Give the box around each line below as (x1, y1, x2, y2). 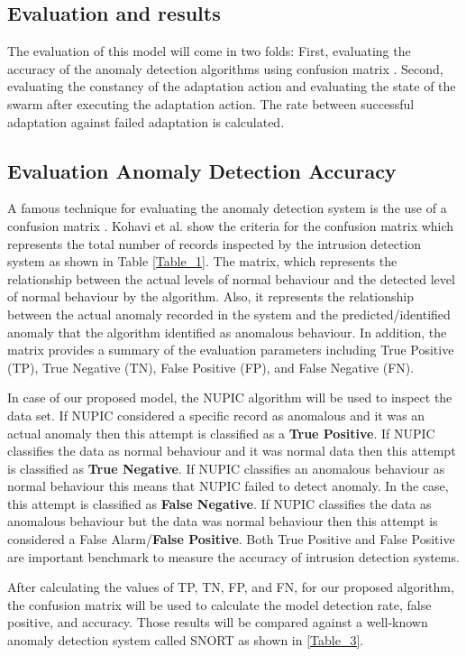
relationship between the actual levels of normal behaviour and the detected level (7, 269, 455, 288)
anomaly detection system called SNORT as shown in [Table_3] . (7, 631, 364, 650)
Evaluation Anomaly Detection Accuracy (7, 156, 397, 184)
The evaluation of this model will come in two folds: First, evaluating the (7, 42, 411, 60)
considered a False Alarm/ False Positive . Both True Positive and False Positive (7, 530, 455, 549)
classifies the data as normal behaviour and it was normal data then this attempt (7, 441, 456, 460)
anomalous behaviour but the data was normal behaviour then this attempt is (7, 512, 438, 531)
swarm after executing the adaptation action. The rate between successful (7, 94, 415, 113)
